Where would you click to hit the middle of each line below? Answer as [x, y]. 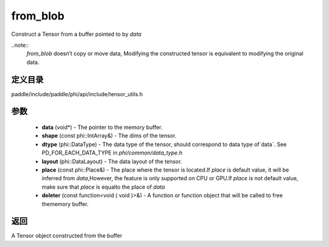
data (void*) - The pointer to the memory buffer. [102, 127]
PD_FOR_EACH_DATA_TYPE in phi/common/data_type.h [112, 153]
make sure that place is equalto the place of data [103, 187]
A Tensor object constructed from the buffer [67, 236]
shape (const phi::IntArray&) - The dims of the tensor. [109, 136]
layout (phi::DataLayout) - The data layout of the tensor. [112, 161]
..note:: [20, 45]
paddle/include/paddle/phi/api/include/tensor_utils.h [77, 94]
